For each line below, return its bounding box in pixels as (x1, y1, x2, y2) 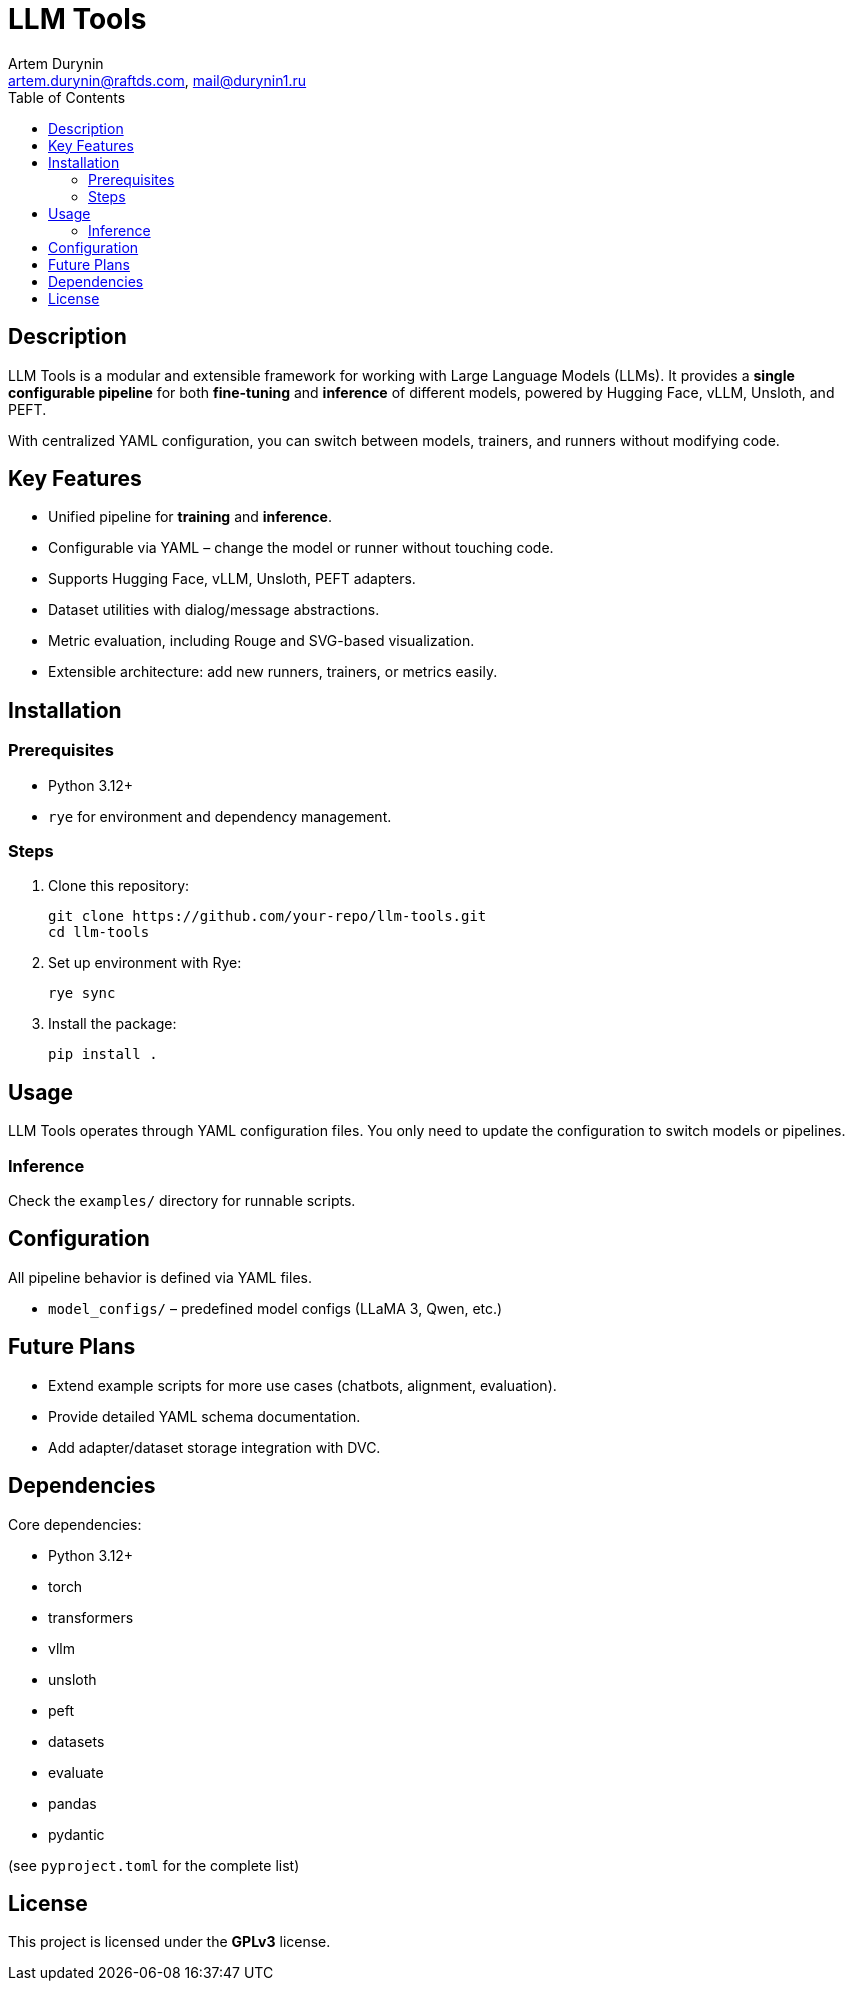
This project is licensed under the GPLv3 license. (8, 1933, 331, 1951)
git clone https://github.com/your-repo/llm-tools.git (48, 908, 487, 925)
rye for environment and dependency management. (48, 807, 392, 825)
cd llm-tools (48, 924, 150, 941)
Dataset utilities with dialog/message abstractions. (48, 601, 380, 619)
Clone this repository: (48, 877, 190, 895)
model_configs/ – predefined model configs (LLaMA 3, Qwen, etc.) (48, 1299, 503, 1317)
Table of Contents (8, 88, 126, 106)
